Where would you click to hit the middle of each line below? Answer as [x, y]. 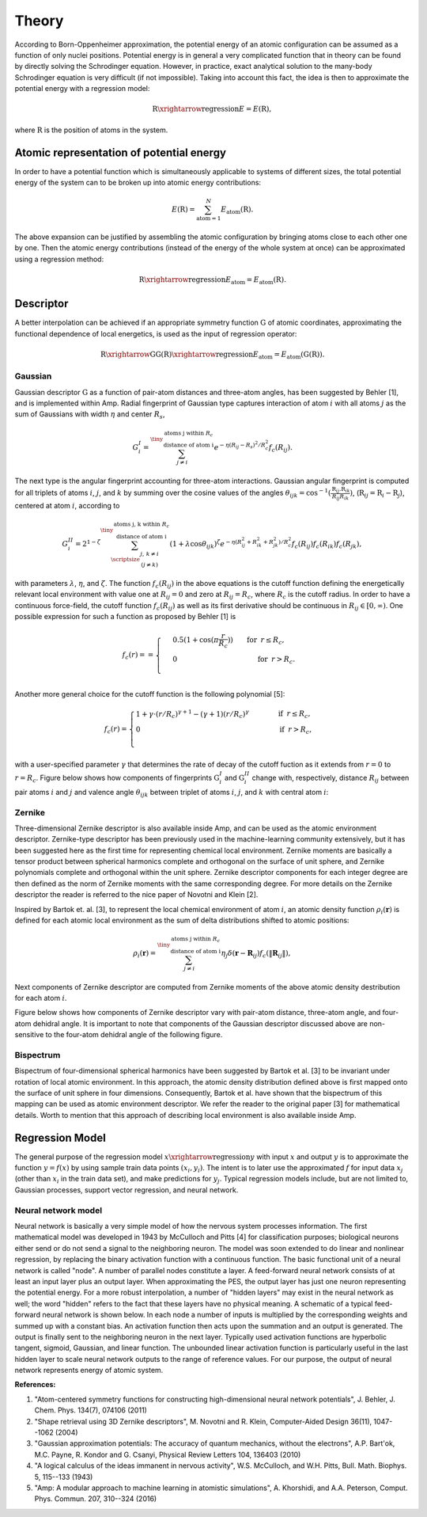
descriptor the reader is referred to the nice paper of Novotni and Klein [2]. [136, 895]
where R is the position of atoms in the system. [91, 130]
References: [35, 1385]
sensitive [29, 1035]
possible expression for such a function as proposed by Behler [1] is [125, 617]
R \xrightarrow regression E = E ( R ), [212, 109]
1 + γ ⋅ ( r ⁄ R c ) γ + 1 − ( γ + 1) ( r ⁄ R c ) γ [192, 714]
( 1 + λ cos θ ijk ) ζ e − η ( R [206, 544]
